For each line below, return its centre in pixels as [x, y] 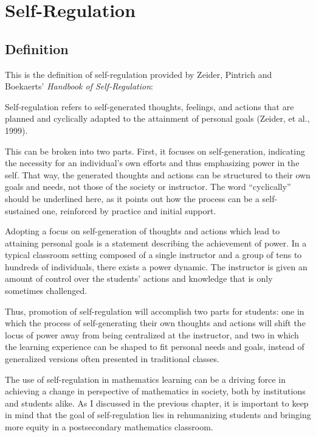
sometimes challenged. [46, 291]
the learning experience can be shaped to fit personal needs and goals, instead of [155, 347]
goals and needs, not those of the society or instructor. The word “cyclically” [148, 187]
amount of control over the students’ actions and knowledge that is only [139, 278]
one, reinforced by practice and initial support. [129, 210]
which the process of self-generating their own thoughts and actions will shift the [155, 323]
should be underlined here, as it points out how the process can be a [132, 198]
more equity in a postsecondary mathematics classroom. [109, 427]
